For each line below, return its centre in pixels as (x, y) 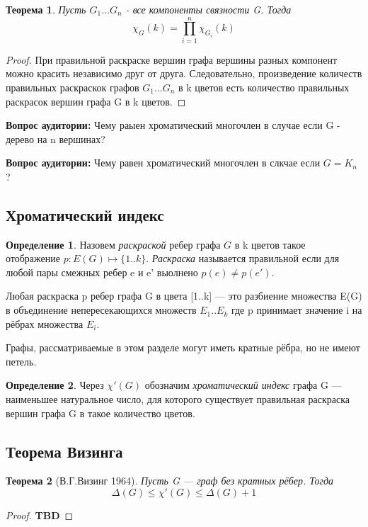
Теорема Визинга (64, 451)
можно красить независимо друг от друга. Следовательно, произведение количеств (184, 73)
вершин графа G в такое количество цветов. (100, 413)
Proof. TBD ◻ (40, 515)
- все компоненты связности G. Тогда (208, 9)
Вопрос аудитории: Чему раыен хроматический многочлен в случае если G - (173, 125)
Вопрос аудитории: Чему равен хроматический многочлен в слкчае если (163, 163)
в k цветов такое (270, 244)
